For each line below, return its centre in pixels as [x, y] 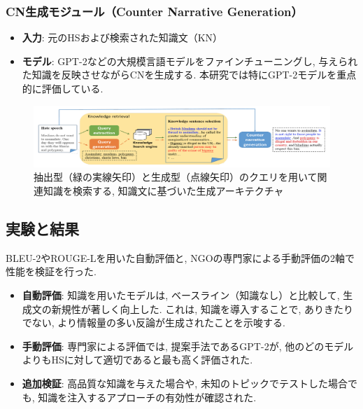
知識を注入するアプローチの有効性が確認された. [147, 397]
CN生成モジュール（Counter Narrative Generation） [154, 11]
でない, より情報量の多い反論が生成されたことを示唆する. [154, 323]
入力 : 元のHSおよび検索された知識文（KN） [122, 37]
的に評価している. [63, 88]
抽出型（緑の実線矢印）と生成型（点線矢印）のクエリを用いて [176, 177]
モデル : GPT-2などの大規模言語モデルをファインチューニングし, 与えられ [190, 61]
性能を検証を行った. [51, 271]
